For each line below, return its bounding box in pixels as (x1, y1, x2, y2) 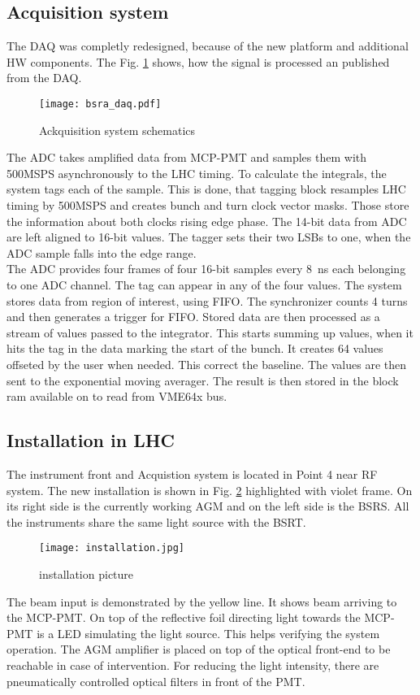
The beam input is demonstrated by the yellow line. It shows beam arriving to (6, 593, 397, 610)
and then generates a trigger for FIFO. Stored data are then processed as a (6, 308, 380, 325)
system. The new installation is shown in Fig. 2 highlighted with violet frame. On (6, 481, 413, 498)
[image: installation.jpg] (39, 542, 184, 554)
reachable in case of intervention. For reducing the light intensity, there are (6, 656, 379, 673)
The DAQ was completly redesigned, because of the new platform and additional (6, 37, 409, 54)
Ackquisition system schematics (39, 121, 196, 138)
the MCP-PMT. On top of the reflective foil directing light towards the (6, 609, 361, 626)
